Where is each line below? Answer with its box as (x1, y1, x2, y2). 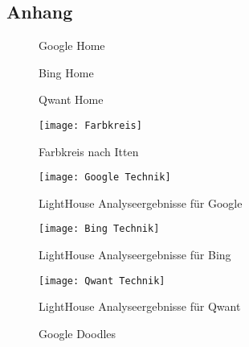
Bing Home (39, 64, 94, 81)
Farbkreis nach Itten (39, 143, 139, 159)
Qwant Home (39, 91, 104, 108)
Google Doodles (39, 324, 116, 341)
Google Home (39, 37, 105, 54)
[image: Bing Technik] (39, 223, 160, 235)
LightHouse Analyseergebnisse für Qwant (39, 298, 241, 315)
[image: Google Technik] (39, 171, 171, 184)
